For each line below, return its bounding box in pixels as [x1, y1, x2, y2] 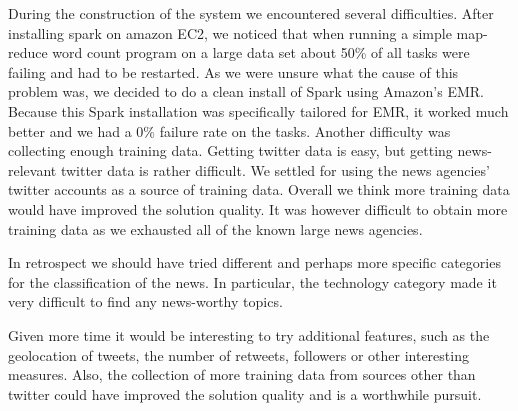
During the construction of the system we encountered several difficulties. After [8, 3, 494, 23]
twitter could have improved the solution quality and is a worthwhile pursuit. [8, 383, 482, 404]
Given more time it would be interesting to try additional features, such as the [8, 324, 490, 345]
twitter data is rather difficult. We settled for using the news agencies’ [60, 159, 490, 180]
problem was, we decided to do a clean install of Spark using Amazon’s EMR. [8, 81, 484, 102]
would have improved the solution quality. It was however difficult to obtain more [8, 198, 508, 219]
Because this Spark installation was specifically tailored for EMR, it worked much [8, 100, 509, 121]
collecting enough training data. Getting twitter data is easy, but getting [8, 140, 453, 161]
